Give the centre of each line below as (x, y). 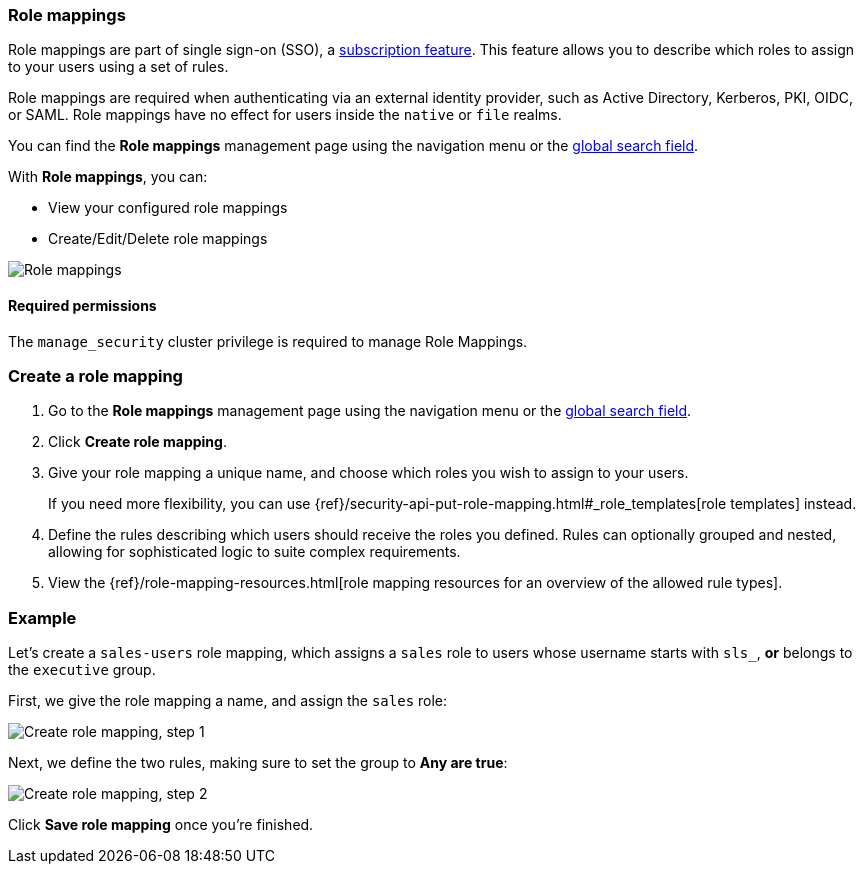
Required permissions (82, 305)
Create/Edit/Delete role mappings (158, 239)
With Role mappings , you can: (108, 177)
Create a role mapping (95, 375)
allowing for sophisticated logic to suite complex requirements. (254, 552)
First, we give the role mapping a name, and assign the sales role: (228, 701)
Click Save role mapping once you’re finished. (161, 825)
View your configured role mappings (168, 208)
